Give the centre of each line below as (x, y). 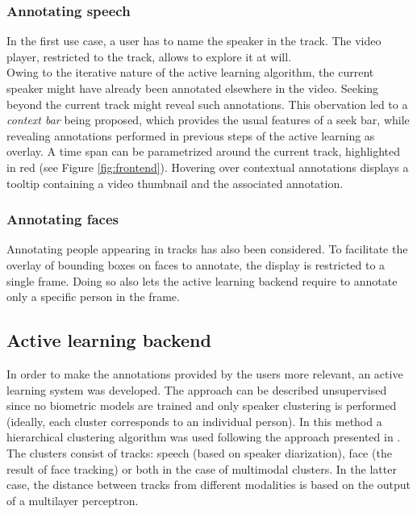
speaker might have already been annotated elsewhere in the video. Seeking (193, 88)
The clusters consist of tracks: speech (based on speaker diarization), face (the (199, 452)
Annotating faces (63, 219)
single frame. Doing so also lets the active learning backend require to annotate (202, 280)
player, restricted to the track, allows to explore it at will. (149, 56)
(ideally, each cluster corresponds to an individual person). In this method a (194, 421)
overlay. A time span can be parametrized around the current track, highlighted (204, 151)
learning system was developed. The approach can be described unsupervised (197, 389)
